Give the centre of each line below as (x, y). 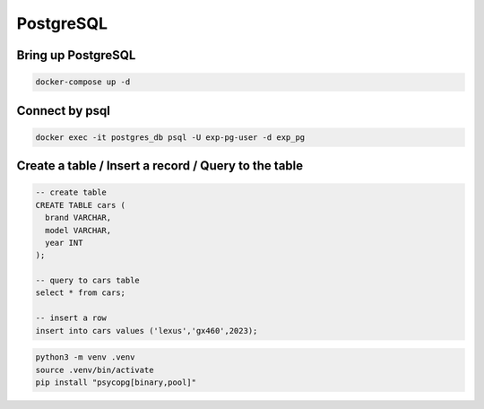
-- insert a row (71, 318)
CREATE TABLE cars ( (80, 205)
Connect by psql (64, 111)
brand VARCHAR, (78, 218)
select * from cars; (80, 293)
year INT (64, 243)
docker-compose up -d (83, 82)
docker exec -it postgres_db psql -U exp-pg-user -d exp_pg (170, 137)
